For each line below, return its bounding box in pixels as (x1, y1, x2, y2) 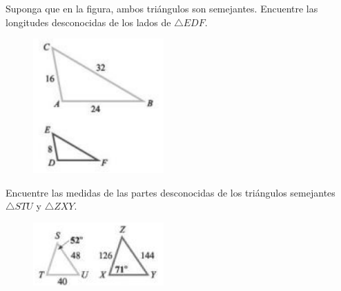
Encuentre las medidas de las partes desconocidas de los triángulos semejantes (6, 185, 335, 199)
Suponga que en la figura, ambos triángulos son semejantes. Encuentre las (6, 1, 318, 15)
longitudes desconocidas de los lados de (6, 14, 171, 29)
